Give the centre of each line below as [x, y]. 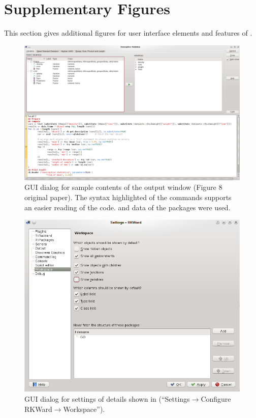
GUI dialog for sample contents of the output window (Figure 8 [123, 187]
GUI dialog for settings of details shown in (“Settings [107, 399]
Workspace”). [84, 409]
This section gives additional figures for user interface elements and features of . [128, 33]
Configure [216, 399]
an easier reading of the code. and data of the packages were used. [127, 207]
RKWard [38, 409]
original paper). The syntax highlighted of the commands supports [128, 197]
